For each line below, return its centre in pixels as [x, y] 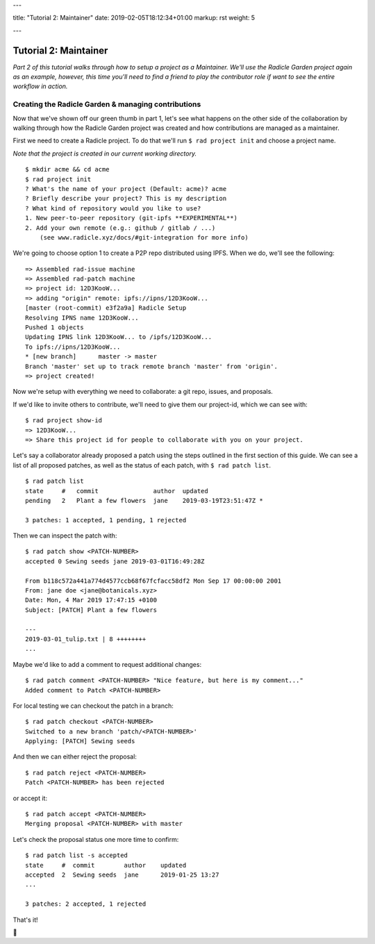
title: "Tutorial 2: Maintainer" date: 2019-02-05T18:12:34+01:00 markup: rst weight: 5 [134, 18]
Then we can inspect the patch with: [65, 536]
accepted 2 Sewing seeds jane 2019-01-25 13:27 [122, 875]
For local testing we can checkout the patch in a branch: [93, 706]
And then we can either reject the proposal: [75, 756]
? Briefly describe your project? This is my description [126, 199]
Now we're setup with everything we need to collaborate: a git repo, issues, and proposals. [143, 392]
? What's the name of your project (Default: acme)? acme [126, 189]
